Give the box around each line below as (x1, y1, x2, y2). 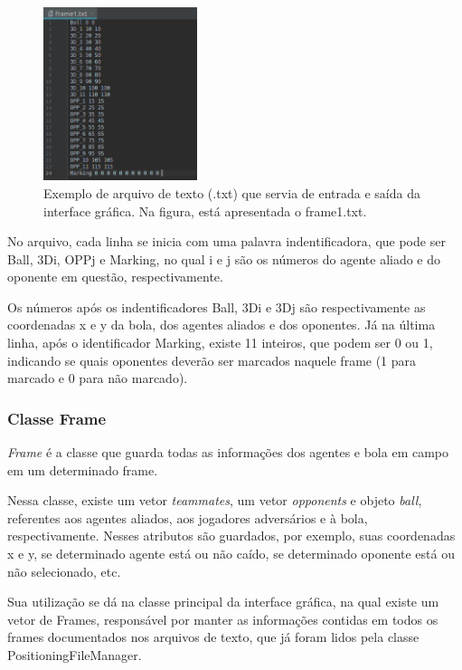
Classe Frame (7, 407, 107, 429)
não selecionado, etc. (7, 561, 121, 580)
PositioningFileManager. (7, 646, 142, 665)
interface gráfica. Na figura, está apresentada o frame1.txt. (43, 201, 367, 220)
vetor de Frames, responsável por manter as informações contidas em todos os (7, 609, 438, 628)
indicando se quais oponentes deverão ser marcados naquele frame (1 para (7, 350, 417, 369)
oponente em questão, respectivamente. (7, 267, 223, 286)
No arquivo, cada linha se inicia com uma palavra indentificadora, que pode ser (7, 232, 446, 251)
